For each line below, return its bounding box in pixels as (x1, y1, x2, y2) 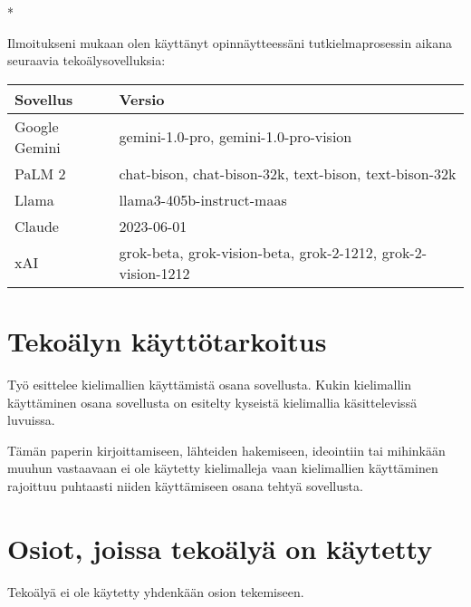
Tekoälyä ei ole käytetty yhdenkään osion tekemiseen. (7, 582, 304, 601)
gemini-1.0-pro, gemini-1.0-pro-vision (119, 126, 352, 148)
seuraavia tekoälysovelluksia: (7, 51, 166, 70)
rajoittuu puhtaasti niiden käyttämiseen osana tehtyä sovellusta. (7, 476, 363, 495)
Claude (14, 215, 59, 236)
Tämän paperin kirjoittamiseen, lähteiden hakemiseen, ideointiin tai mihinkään (7, 440, 446, 459)
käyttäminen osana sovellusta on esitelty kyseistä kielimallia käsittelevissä (7, 392, 418, 411)
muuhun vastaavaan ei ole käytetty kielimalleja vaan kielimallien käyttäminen (7, 458, 438, 477)
